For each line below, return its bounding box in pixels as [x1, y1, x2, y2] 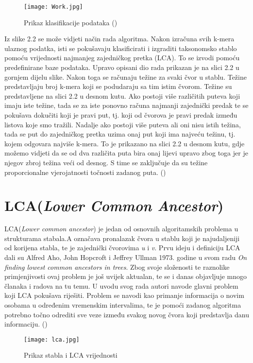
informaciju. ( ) [4, 319, 48, 329]
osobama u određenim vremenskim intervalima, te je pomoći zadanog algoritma [4, 300, 241, 310]
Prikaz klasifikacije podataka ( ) [24, 17, 118, 27]
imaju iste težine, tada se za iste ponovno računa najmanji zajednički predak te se [4, 100, 249, 110]
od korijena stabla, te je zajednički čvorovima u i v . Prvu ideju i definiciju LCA [4, 242, 240, 253]
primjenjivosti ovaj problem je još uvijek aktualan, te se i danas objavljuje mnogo [4, 271, 247, 281]
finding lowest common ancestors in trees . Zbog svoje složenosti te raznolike [4, 261, 230, 272]
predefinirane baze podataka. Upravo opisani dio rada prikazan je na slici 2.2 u [4, 62, 239, 72]
